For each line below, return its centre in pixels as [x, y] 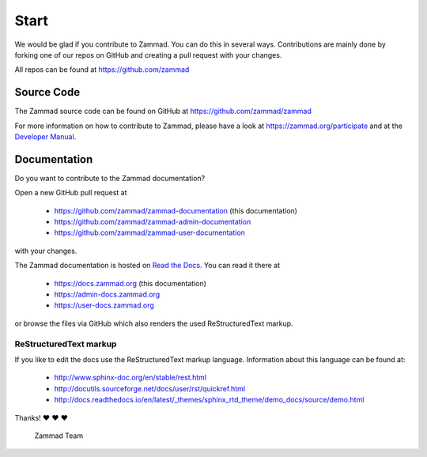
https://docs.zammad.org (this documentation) [130, 283]
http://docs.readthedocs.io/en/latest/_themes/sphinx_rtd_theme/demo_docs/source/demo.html [209, 400]
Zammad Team [59, 436]
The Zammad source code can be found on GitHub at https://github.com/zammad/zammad [163, 111]
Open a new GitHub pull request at [71, 193]
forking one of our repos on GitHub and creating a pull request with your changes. [148, 55]
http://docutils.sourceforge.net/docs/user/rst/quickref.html [149, 388]
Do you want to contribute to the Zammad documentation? [110, 178]
